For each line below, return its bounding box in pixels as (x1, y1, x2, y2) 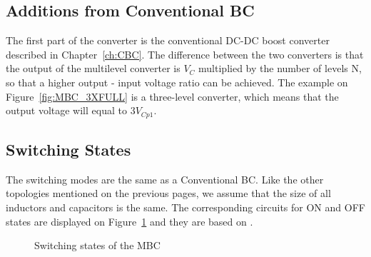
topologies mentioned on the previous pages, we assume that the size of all (6, 186, 331, 201)
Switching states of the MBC (34, 238, 161, 253)
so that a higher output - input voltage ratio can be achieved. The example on (6, 74, 348, 89)
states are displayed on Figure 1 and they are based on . (6, 213, 253, 228)
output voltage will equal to (6, 103, 127, 118)
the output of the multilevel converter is (6, 61, 181, 76)
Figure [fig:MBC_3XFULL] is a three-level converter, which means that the (6, 89, 339, 104)
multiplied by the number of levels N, (198, 61, 362, 76)
